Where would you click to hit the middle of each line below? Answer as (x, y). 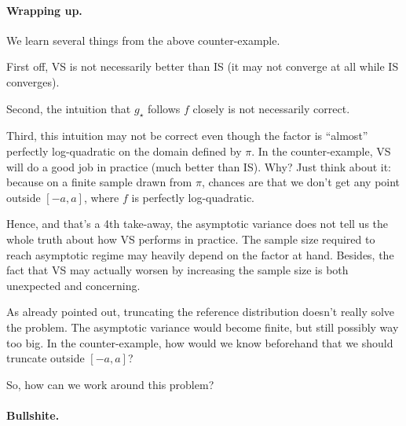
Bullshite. (33, 415)
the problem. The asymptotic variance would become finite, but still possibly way (203, 327)
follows (164, 108)
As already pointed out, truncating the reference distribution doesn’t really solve (201, 312)
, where (101, 197)
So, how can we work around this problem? (110, 384)
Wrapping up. (44, 10)
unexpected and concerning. (73, 285)
